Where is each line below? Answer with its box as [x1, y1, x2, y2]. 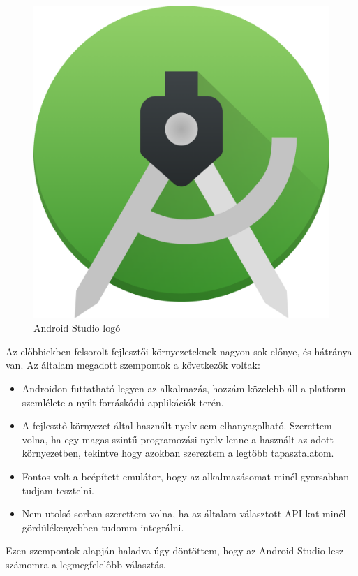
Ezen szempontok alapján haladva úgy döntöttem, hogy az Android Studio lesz [6, 543, 344, 558]
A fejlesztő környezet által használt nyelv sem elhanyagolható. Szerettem [22, 418, 332, 433]
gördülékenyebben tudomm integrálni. [22, 519, 184, 534]
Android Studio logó [33, 320, 121, 335]
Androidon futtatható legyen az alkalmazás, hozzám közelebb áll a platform [22, 381, 346, 395]
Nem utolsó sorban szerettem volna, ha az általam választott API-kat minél [22, 506, 346, 521]
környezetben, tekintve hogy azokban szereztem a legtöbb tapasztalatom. [22, 445, 334, 460]
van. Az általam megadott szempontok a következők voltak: [6, 357, 260, 372]
